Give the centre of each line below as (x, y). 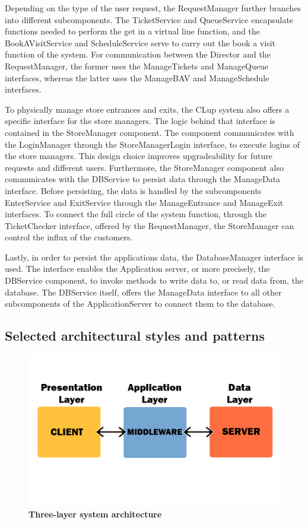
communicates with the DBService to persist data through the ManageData (143, 179)
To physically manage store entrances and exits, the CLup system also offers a (147, 109)
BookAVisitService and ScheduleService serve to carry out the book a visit (140, 42)
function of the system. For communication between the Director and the (138, 54)
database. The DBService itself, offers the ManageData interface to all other (143, 292)
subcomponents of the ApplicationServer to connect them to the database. (140, 304)
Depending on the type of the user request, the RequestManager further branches (153, 8)
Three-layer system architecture (95, 514)
